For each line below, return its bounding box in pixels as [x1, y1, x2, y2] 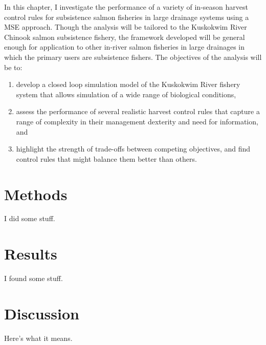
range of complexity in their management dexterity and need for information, [16, 116, 258, 126]
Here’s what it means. [4, 332, 73, 343]
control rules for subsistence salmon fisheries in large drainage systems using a [4, 11, 249, 22]
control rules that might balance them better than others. [16, 153, 197, 164]
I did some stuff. [4, 213, 55, 224]
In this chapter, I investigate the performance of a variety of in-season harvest [4, 2, 248, 12]
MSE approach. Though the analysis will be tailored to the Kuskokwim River [4, 21, 247, 32]
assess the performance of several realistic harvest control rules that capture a [16, 106, 260, 117]
